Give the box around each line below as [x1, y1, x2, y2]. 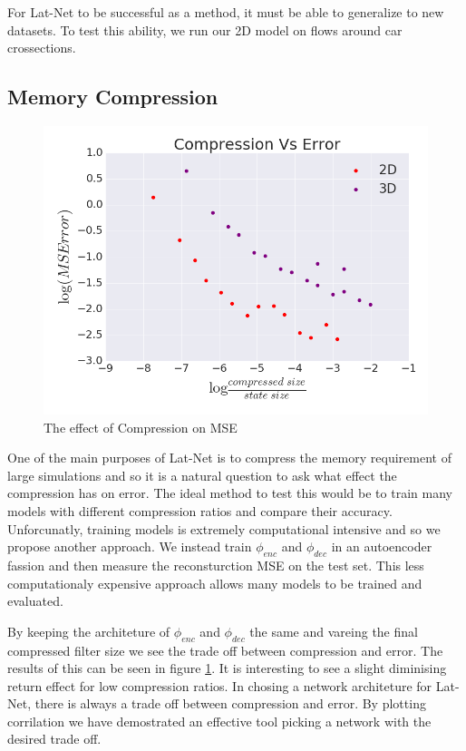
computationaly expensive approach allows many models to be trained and [7, 573, 422, 592]
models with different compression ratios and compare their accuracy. [7, 501, 393, 520]
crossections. [7, 38, 76, 57]
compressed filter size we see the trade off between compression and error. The [7, 640, 443, 659]
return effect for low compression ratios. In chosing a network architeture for [7, 676, 432, 695]
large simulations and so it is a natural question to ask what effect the [7, 465, 397, 484]
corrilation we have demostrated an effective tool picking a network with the [7, 711, 432, 730]
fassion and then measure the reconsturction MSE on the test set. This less [7, 555, 424, 574]
